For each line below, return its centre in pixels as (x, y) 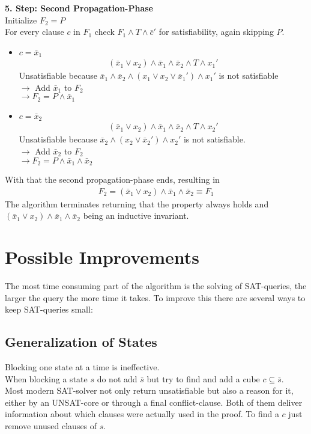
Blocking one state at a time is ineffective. (82, 366)
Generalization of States (81, 342)
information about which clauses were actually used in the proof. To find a (142, 414)
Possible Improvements (102, 257)
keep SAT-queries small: (49, 309)
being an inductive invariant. (136, 215)
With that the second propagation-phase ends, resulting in (112, 179)
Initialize (21, 20)
